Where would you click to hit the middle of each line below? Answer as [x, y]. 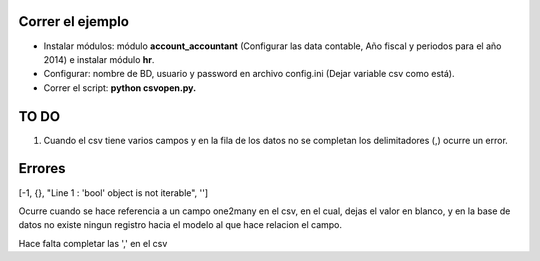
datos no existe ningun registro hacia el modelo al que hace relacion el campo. [180, 225]
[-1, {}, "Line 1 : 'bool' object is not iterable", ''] [113, 192]
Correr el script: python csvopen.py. [120, 87]
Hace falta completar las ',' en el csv [93, 243]
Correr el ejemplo [74, 21]
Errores [42, 168]
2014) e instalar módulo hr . [99, 59]
